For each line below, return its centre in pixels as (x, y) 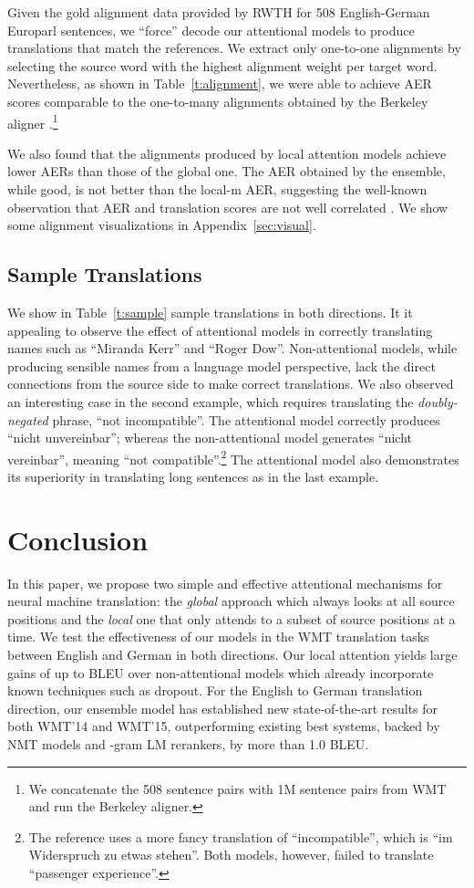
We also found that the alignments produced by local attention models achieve (227, 153)
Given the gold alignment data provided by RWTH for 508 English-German (219, 12)
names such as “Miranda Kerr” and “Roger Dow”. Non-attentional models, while (232, 348)
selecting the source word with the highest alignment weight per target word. (222, 65)
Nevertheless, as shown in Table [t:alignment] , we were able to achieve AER (220, 84)
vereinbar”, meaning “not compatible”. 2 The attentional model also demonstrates (233, 457)
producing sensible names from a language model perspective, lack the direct (222, 366)
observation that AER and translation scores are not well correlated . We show (228, 207)
